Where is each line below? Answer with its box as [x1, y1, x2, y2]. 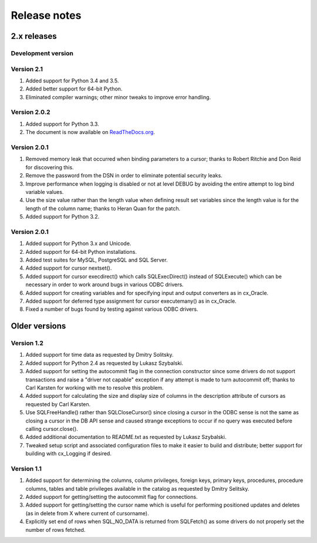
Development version [11, 49, 73, 57]
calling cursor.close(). [25, 425, 79, 432]
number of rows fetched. [25, 526, 86, 533]
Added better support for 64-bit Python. [25, 85, 123, 92]
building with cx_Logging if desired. [25, 450, 112, 457]
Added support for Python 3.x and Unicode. [25, 240, 131, 247]
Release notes [11, 9, 82, 22]
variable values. [25, 188, 64, 195]
